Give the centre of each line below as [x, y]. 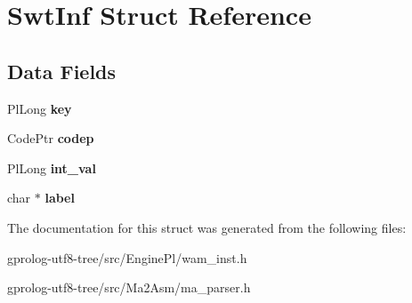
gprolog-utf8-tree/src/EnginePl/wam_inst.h [127, 257]
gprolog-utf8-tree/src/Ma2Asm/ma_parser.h [129, 287]
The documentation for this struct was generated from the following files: [207, 227]
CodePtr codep [51, 138]
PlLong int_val [52, 167]
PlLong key [40, 108]
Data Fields [62, 71]
